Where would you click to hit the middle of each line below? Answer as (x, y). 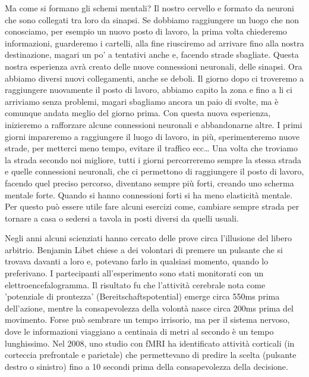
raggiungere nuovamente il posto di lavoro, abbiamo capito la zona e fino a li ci (149, 90)
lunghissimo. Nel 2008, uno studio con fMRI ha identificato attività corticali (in (150, 343)
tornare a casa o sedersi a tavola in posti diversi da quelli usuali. (122, 218)
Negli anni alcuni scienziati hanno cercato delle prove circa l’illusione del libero (148, 238)
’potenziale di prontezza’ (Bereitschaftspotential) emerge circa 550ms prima (142, 296)
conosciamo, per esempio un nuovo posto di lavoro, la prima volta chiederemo (146, 31)
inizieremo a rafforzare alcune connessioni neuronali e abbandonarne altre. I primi (154, 124)
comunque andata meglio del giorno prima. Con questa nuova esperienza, (138, 113)
